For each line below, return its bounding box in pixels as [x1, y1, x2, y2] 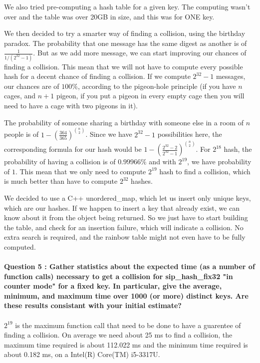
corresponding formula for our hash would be [4, 144, 142, 154]
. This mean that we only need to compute [15, 166, 146, 176]
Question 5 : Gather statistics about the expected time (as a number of [4, 261, 255, 272]
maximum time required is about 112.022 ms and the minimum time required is [4, 339, 248, 350]
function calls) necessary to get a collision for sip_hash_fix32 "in [4, 271, 233, 281]
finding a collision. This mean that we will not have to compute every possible [4, 61, 243, 71]
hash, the [224, 144, 252, 154]
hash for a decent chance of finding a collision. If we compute [4, 71, 191, 81]
